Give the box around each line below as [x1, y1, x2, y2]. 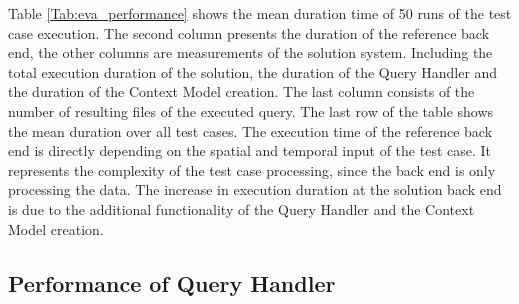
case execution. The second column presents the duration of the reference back [8, 22, 490, 43]
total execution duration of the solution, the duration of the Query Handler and [8, 61, 498, 82]
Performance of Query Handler [8, 267, 336, 298]
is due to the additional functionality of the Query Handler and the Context [8, 198, 475, 219]
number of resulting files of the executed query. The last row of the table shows [8, 100, 494, 121]
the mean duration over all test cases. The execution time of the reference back [8, 120, 493, 141]
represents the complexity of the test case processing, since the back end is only [8, 159, 496, 180]
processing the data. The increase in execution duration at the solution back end [8, 179, 502, 200]
